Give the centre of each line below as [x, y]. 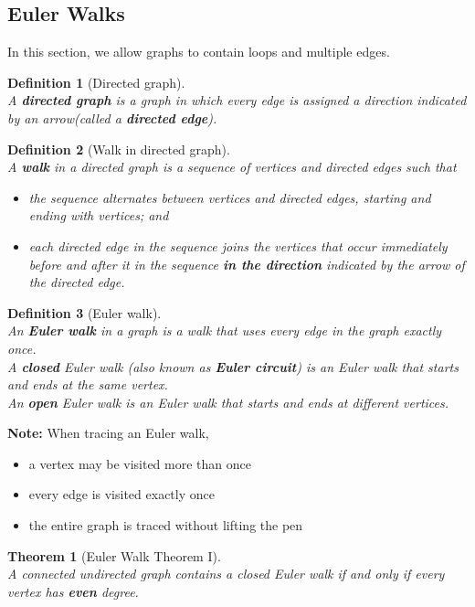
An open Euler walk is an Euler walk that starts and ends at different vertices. [228, 402]
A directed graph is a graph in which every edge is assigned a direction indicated [237, 100]
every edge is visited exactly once [121, 494]
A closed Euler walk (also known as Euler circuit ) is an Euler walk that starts [233, 366]
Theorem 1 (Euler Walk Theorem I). [114, 555]
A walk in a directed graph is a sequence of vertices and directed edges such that [232, 167]
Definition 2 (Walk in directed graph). [119, 149]
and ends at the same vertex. [88, 384]
